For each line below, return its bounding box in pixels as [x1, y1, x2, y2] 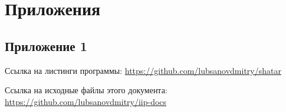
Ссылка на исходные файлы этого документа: [5, 84, 167, 96]
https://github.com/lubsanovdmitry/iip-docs [5, 95, 167, 107]
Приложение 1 [5, 36, 87, 55]
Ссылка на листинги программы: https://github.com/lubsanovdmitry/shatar [5, 64, 281, 76]
